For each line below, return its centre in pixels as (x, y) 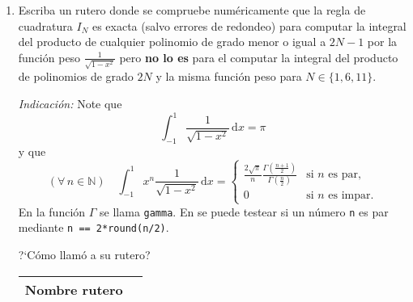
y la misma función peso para (229, 76)
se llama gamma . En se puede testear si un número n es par (244, 211)
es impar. (351, 196)
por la (382, 42)
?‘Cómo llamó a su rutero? (84, 255)
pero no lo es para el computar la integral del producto (259, 57)
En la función (52, 211)
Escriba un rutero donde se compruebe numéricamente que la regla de (192, 10)
